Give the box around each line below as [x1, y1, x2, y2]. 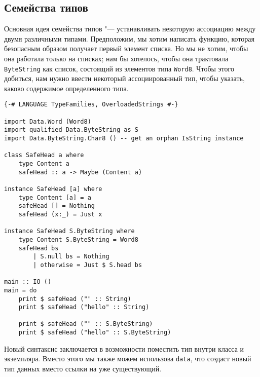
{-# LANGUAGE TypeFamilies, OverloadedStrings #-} [4, 101, 178, 108]
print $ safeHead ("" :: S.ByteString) [18, 320, 153, 328]
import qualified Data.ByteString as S [4, 126, 138, 134]
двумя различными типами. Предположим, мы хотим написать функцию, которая [4, 33, 254, 44]
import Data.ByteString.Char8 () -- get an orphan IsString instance [4, 135, 244, 142]
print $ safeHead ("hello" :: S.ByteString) [18, 329, 171, 336]
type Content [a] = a [18, 194, 91, 201]
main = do [4, 286, 37, 294]
